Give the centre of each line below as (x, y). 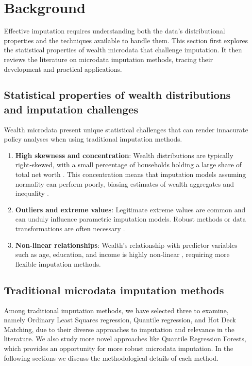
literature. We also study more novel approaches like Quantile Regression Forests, (125, 339)
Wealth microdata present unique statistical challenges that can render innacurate (126, 129)
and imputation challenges (71, 109)
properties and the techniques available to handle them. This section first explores (126, 40)
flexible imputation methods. (58, 263)
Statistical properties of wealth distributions (118, 95)
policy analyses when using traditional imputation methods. (93, 139)
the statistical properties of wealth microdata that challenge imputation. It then (123, 50)
